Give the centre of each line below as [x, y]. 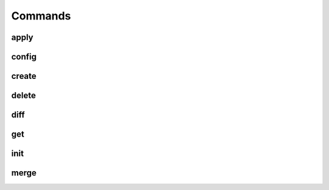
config [24, 57]
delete [23, 96]
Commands [41, 16]
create [24, 76]
